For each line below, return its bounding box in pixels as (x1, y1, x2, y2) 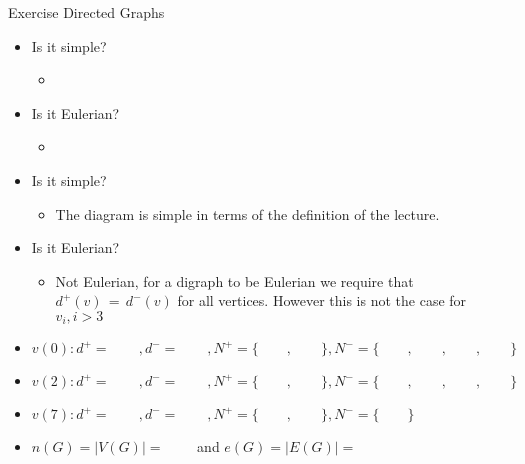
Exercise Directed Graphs (8, 2, 165, 22)
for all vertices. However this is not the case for (177, 290, 467, 311)
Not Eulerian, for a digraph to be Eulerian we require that (55, 270, 414, 291)
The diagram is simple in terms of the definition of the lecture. (55, 203, 440, 224)
